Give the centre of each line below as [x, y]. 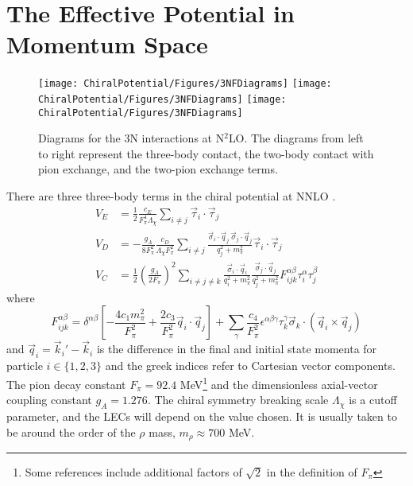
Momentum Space [107, 44]
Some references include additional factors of [133, 471]
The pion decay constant [66, 384]
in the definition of [312, 471]
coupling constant [49, 400]
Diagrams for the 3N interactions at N [131, 138]
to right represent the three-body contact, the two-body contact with [206, 153]
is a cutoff [373, 400]
